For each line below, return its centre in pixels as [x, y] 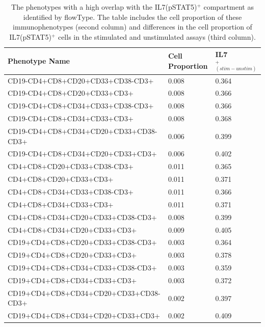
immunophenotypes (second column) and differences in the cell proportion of [132, 27]
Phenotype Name [39, 61]
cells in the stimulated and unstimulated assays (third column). [157, 36]
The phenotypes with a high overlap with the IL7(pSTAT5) [104, 7]
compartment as [229, 7]
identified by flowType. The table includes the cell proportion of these [132, 17]
